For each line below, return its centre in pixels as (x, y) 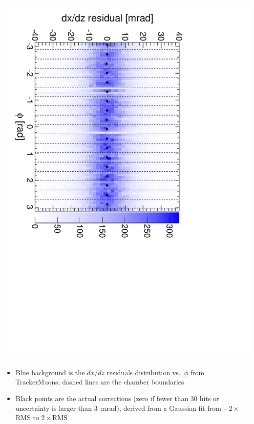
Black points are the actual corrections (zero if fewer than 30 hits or (117, 398)
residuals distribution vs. (144, 372)
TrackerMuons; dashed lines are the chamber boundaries (100, 382)
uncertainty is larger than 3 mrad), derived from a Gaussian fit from (118, 408)
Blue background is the (50, 372)
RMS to (27, 417)
